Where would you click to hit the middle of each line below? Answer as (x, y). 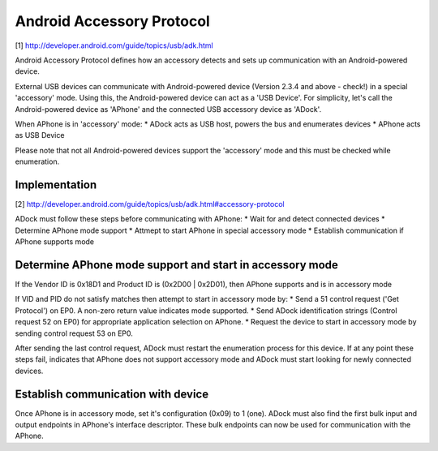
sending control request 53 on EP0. (74, 333)
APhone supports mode (55, 242)
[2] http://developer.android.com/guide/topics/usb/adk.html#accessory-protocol (150, 204)
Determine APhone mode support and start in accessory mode (176, 265)
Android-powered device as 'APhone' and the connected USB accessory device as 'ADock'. (168, 109)
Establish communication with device (112, 394)
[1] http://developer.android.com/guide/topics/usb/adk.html (114, 45)
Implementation (56, 185)
